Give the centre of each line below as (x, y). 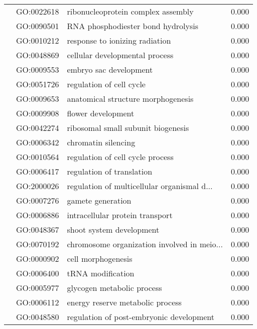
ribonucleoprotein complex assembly (130, 11)
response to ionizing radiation (119, 40)
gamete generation (99, 200)
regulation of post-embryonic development (141, 317)
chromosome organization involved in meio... (145, 244)
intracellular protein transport (120, 215)
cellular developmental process (120, 55)
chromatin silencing (101, 142)
